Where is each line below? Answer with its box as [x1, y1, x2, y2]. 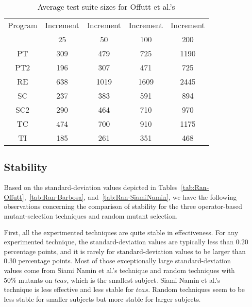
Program [8, 19, 37, 31]
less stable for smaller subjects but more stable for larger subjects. [4, 293, 201, 304]
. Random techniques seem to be [148, 284, 245, 294]
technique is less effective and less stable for [4, 284, 134, 294]
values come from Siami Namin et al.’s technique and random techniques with [4, 265, 235, 275]
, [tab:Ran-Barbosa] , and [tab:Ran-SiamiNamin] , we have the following [24, 191, 237, 202]
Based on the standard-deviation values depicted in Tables [4, 182, 178, 192]
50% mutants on [4, 274, 52, 285]
